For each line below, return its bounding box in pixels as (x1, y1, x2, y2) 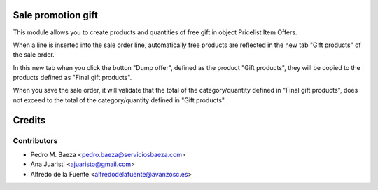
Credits (13, 114, 46, 126)
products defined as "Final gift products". (13, 74, 132, 82)
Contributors (13, 135, 58, 145)
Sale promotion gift (13, 9, 98, 21)
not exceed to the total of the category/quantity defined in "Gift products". (13, 95, 227, 104)
